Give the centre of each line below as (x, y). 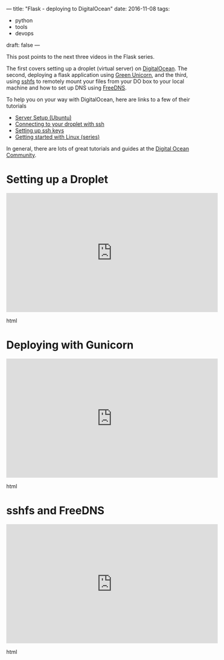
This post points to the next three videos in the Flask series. (81, 57)
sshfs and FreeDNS (55, 511)
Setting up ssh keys (40, 130)
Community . (21, 155)
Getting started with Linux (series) (57, 137)
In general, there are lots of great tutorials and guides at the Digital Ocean (98, 149)
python (24, 20)
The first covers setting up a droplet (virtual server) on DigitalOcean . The (97, 68)
